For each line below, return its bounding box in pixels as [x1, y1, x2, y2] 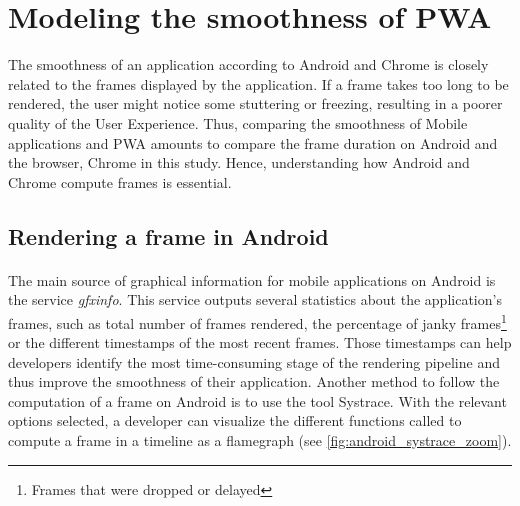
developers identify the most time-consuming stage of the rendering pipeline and [8, 351, 500, 372]
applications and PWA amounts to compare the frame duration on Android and [8, 132, 498, 153]
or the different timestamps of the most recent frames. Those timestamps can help [8, 332, 512, 353]
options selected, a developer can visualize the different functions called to [8, 410, 462, 431]
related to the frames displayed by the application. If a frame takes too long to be [8, 73, 509, 94]
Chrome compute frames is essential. [8, 171, 232, 192]
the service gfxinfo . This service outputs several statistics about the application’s [8, 289, 502, 310]
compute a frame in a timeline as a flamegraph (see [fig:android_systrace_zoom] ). [8, 430, 512, 451]
